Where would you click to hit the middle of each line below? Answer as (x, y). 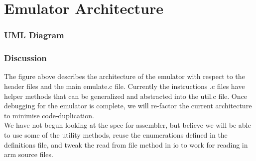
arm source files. (29, 154)
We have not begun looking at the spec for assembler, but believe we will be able (128, 125)
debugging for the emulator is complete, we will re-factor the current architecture (128, 106)
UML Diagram (34, 35)
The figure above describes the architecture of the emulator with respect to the (125, 76)
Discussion (25, 58)
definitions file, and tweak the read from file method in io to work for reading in (126, 144)
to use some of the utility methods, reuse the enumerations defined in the (116, 135)
